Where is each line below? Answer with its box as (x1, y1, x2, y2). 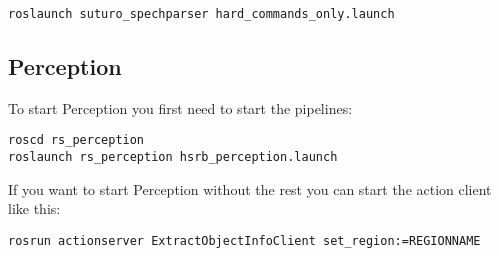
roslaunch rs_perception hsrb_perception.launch (8, 150, 338, 165)
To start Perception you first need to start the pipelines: (8, 97, 353, 118)
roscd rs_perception (8, 133, 145, 148)
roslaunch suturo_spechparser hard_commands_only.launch (8, 7, 395, 21)
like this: (8, 198, 61, 219)
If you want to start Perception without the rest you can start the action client (8, 178, 492, 199)
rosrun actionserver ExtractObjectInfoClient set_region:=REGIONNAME (8, 233, 481, 248)
